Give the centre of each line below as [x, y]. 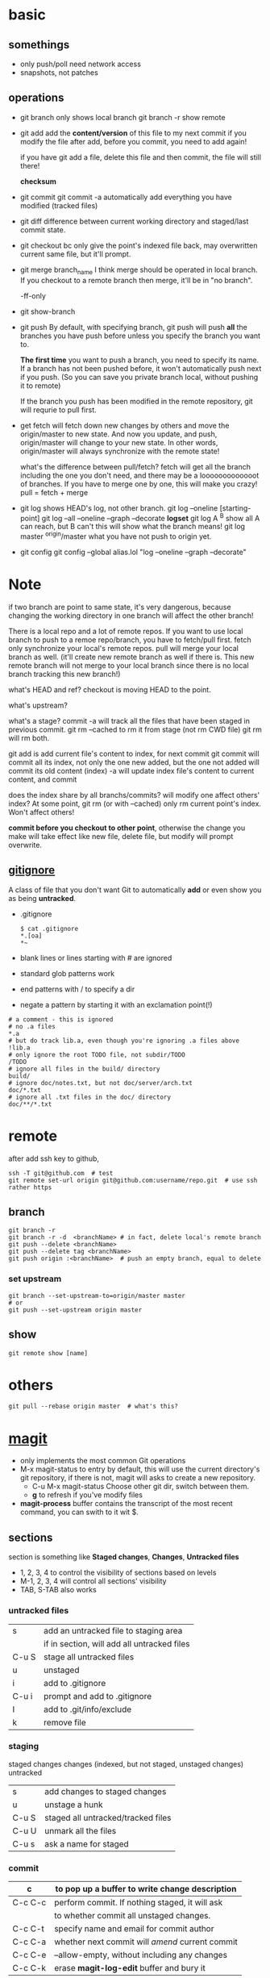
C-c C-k [29, 1968]
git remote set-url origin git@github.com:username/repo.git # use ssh [133, 1180]
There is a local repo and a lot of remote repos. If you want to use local [126, 631]
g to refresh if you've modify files [87, 1495]
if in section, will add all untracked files [117, 1643]
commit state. [43, 230]
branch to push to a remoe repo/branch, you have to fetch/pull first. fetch [130, 640]
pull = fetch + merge [54, 492]
